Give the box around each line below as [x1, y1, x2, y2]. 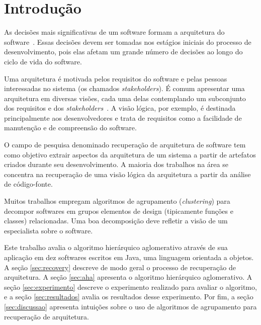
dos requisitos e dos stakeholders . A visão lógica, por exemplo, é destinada [4, 103, 236, 113]
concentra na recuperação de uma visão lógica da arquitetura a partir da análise [4, 169, 251, 179]
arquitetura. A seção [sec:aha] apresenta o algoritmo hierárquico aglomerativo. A [4, 272, 252, 282]
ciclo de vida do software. [4, 56, 82, 66]
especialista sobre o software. [4, 225, 93, 235]
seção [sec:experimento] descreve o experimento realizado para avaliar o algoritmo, [4, 281, 257, 292]
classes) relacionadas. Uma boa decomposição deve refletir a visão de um [4, 215, 228, 226]
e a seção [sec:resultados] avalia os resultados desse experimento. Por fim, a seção [4, 291, 253, 302]
